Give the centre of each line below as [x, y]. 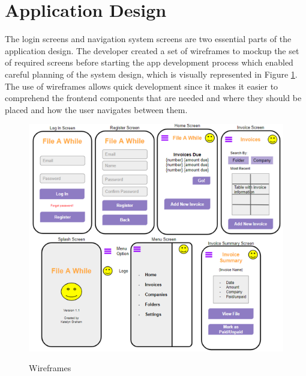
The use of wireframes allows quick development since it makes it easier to [142, 86]
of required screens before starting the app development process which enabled [149, 62]
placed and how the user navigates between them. [96, 109]
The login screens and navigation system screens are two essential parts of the [148, 39]
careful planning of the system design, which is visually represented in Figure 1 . [151, 74]
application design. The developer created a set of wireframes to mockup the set [152, 50]
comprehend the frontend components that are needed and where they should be [153, 98]
